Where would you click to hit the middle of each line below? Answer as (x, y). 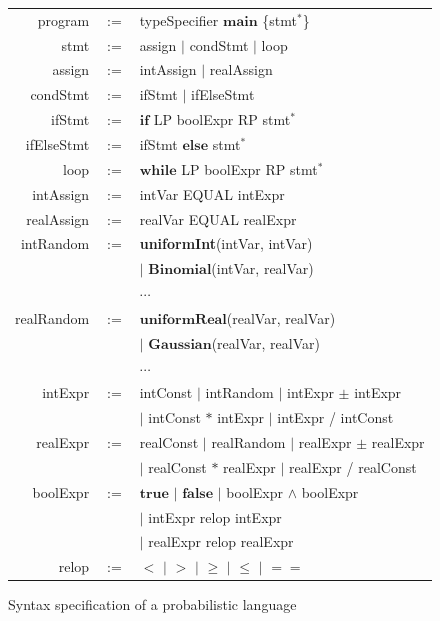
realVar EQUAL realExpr (218, 218)
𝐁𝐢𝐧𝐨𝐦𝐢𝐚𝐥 (180, 270)
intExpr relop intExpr (215, 516)
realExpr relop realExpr (221, 541)
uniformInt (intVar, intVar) (226, 243)
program (63, 19)
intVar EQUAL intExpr (212, 193)
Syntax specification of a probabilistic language (152, 604)
